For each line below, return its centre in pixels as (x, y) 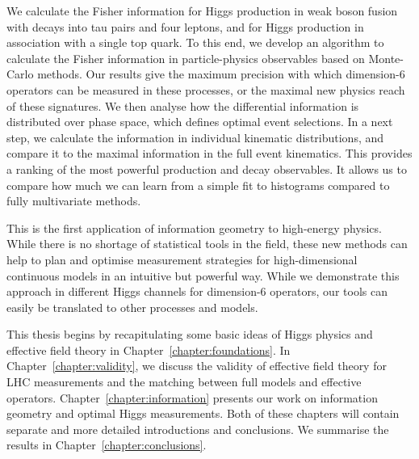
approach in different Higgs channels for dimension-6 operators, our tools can (197, 291)
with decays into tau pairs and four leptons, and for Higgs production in (185, 26)
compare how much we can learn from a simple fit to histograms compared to (198, 185)
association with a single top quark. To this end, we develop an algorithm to (195, 42)
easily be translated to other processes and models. (132, 307)
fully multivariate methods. (74, 201)
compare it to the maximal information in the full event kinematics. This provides (209, 153)
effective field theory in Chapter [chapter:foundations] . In (149, 350)
